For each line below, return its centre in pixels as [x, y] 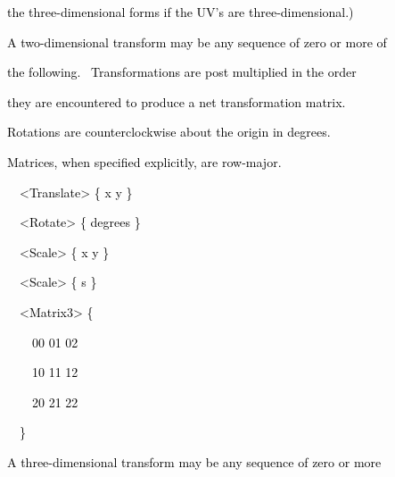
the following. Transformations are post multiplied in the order [181, 72]
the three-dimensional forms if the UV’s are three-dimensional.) [180, 12]
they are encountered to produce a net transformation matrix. [176, 101]
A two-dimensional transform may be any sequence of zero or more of [197, 42]
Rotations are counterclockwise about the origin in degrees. [169, 132]
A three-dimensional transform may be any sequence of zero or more [194, 461]
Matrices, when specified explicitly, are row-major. [144, 161]
